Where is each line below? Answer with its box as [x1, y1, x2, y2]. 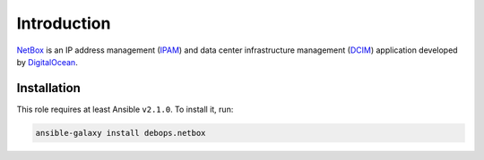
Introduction [16, 13, 111, 33]
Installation [16, 80, 81, 96]
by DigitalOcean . [16, 56, 78, 67]
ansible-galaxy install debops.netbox [35, 128, 206, 138]
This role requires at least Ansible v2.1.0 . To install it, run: [16, 104, 234, 114]
